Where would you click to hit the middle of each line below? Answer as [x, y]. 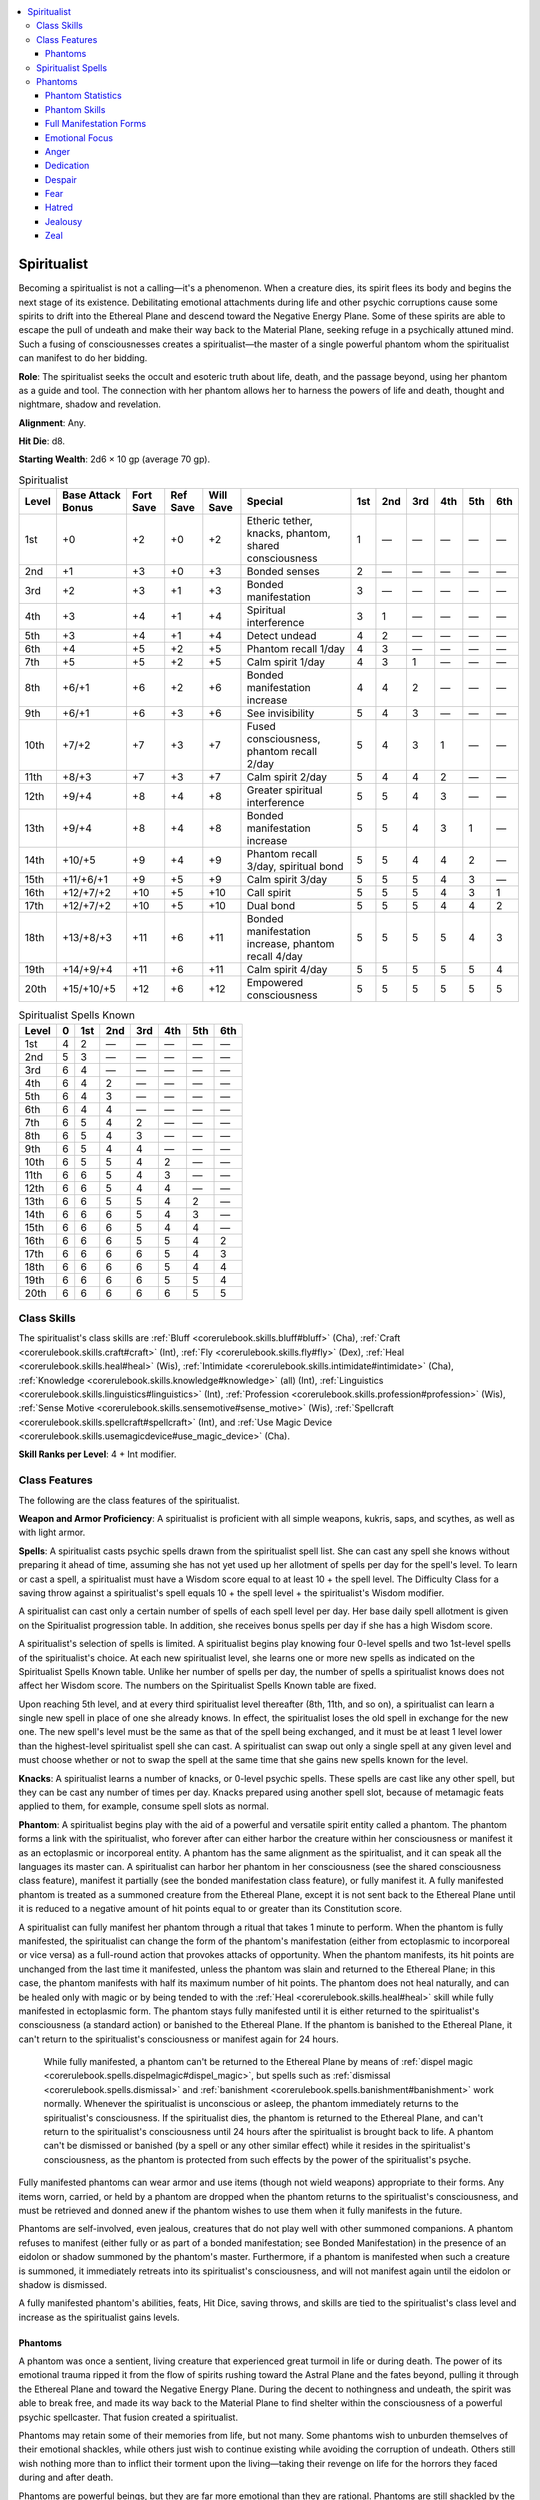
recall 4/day [275, 957]
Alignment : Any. [52, 422]
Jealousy [64, 221]
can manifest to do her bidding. [83, 358]
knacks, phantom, [288, 533]
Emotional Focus [79, 137]
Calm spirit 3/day [287, 880]
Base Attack [91, 495]
